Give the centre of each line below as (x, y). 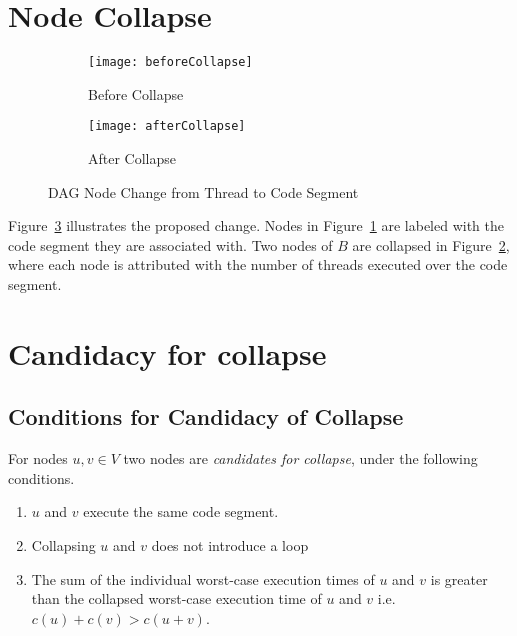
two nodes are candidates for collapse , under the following (300, 458)
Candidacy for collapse (167, 352)
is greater (459, 578)
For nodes (38, 458)
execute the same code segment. (181, 511)
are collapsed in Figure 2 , (431, 244)
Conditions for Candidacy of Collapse (206, 416)
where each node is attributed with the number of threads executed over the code (258, 264)
